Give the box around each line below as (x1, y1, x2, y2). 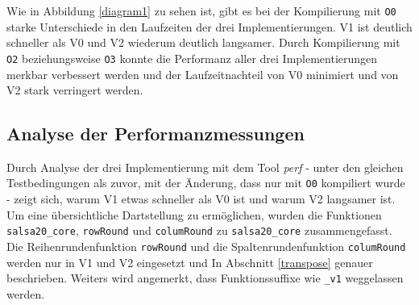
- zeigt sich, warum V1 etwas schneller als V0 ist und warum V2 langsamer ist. (6, 190, 396, 207)
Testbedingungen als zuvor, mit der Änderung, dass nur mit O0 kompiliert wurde (6, 174, 405, 191)
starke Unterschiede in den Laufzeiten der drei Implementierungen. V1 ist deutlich (6, 18, 413, 35)
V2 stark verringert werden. (6, 81, 143, 98)
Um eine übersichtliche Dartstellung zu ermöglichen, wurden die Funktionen (6, 206, 382, 223)
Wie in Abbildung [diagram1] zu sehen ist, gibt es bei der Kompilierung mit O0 (6, 2, 396, 19)
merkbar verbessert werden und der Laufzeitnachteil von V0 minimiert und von (6, 65, 399, 82)
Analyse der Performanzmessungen (6, 121, 305, 146)
